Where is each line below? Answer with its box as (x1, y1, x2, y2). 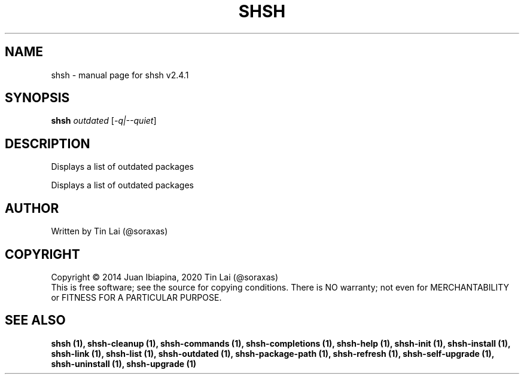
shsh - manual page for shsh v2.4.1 (51, 69, 189, 80)
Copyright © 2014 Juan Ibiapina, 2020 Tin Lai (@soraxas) (51, 271, 279, 282)
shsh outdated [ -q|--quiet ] (51, 115, 157, 126)
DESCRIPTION (5, 136, 90, 151)
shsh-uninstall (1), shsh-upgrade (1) (51, 358, 196, 369)
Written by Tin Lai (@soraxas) (51, 226, 168, 237)
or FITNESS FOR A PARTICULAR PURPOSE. (51, 292, 222, 302)
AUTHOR (5, 200, 59, 216)
